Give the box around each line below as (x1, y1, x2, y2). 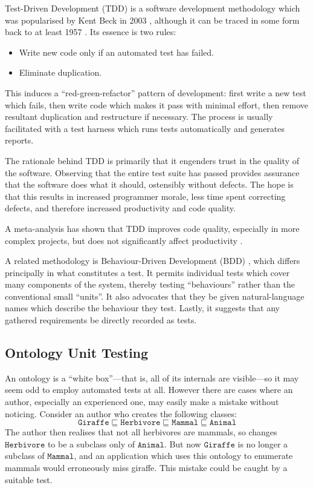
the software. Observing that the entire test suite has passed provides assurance (5, 166, 300, 179)
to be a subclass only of (47, 437, 135, 450)
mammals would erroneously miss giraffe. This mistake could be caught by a (5, 461, 288, 474)
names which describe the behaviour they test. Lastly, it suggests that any (5, 302, 280, 314)
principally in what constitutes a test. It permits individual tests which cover (5, 266, 290, 279)
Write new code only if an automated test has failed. (19, 45, 214, 58)
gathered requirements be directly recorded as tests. (5, 314, 197, 326)
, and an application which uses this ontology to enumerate (74, 449, 293, 462)
